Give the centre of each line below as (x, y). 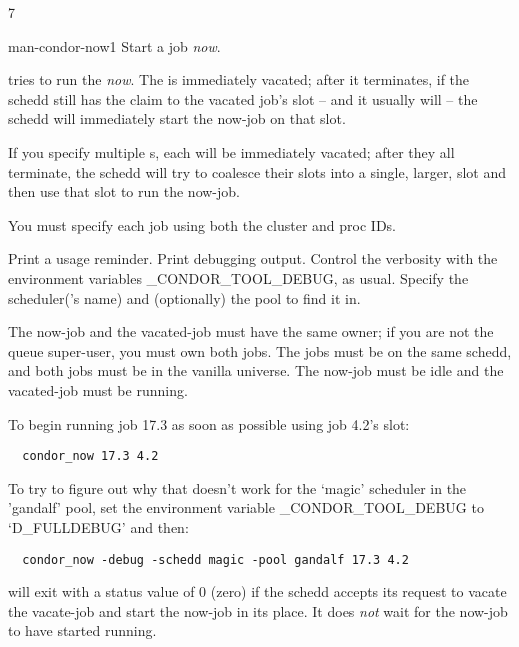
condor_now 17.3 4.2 (90, 456)
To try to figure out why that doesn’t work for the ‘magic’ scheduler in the (237, 487)
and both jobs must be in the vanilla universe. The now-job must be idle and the (256, 370)
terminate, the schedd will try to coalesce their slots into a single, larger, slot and (257, 171)
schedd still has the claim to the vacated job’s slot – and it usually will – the (243, 98)
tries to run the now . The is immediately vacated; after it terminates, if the (239, 79)
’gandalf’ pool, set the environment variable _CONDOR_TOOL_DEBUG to (246, 507)
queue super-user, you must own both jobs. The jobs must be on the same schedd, (260, 350)
